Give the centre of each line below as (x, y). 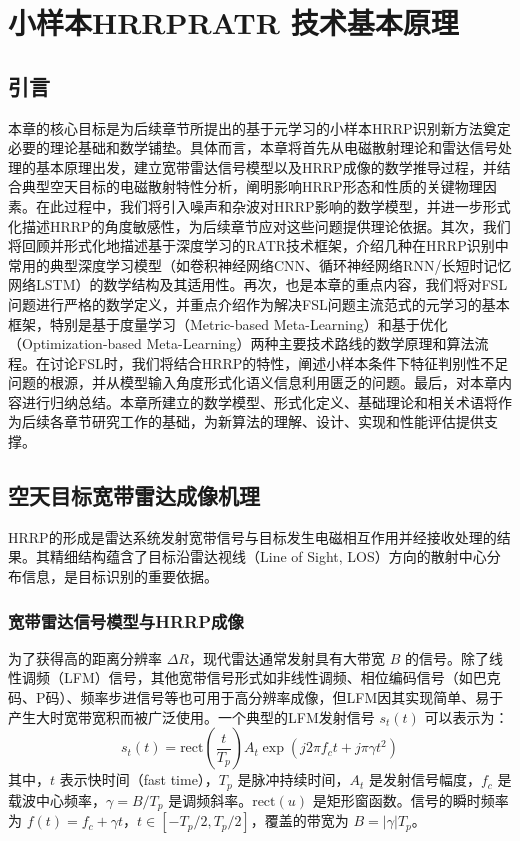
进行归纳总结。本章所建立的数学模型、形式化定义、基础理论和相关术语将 (259, 401)
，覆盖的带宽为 (299, 820)
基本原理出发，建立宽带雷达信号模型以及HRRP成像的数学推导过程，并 (266, 166)
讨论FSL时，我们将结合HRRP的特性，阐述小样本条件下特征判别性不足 (279, 362)
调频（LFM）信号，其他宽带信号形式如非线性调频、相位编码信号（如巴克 (261, 677)
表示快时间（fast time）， (139, 779)
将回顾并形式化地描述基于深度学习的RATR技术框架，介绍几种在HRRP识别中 (258, 245)
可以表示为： (466, 716)
